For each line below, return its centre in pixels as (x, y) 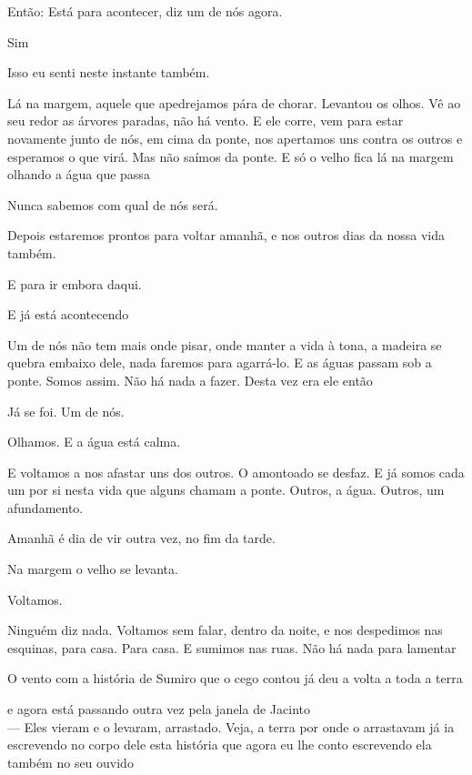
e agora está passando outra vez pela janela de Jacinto (159, 709)
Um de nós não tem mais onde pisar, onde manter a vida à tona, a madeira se (225, 344)
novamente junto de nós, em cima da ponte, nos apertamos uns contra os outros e (235, 138)
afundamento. (45, 507)
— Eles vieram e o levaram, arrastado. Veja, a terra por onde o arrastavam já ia (231, 726)
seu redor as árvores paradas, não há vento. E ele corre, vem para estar (206, 121)
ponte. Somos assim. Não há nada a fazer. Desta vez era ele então (190, 380)
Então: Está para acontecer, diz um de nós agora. (145, 11)
